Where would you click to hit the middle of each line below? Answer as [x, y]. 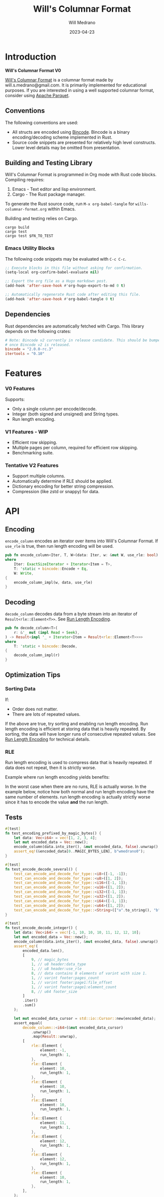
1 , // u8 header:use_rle [56, 969]
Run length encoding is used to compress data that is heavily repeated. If [79, 763]
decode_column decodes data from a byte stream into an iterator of [71, 614]
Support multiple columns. [39, 476]
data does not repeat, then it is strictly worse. [51, 768]
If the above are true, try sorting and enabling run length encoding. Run [77, 723]
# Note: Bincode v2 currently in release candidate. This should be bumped [84, 340]
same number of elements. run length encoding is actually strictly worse [78, 797]
